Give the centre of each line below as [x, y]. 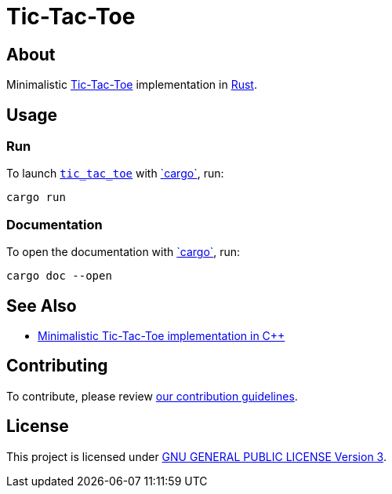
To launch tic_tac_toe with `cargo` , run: [115, 174]
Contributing [57, 366]
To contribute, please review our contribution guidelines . [152, 396]
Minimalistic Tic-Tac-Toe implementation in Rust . [132, 85]
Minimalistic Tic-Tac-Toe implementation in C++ [162, 335]
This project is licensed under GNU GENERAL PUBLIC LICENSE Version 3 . [196, 456]
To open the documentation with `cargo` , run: [123, 252]
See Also [42, 306]
